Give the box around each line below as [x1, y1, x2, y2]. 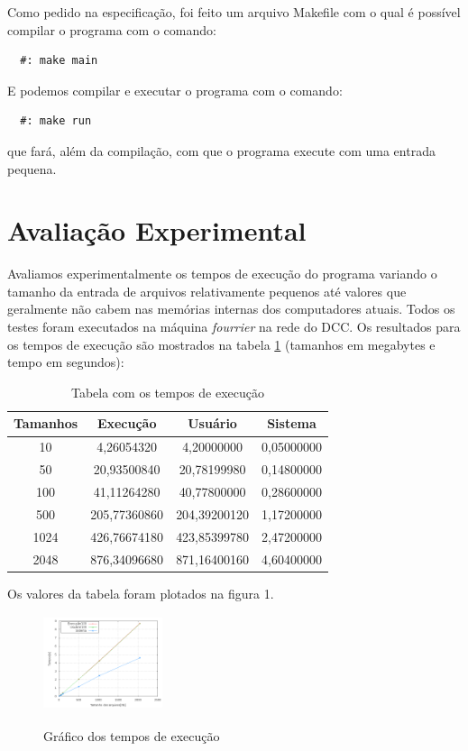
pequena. [7, 159, 57, 178]
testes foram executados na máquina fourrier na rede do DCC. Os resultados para [7, 317, 461, 336]
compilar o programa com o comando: [7, 20, 216, 39]
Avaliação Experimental [7, 212, 307, 249]
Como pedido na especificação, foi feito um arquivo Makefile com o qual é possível [7, 3, 461, 21]
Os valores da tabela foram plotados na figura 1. [7, 583, 274, 602]
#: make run [20, 114, 92, 128]
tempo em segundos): [7, 353, 124, 371]
